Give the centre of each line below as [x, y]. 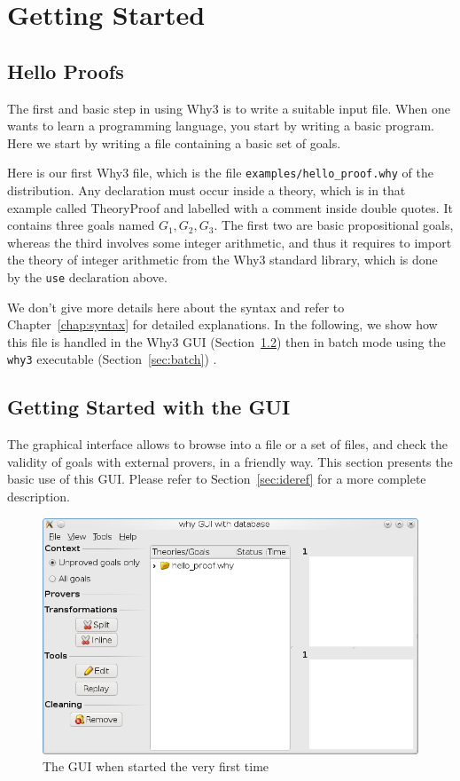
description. [39, 497]
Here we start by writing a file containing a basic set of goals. [174, 142]
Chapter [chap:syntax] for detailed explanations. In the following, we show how [222, 324]
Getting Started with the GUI [149, 407]
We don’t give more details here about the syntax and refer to [176, 307]
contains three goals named [81, 225]
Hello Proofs [66, 71]
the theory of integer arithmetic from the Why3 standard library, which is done [222, 260]
